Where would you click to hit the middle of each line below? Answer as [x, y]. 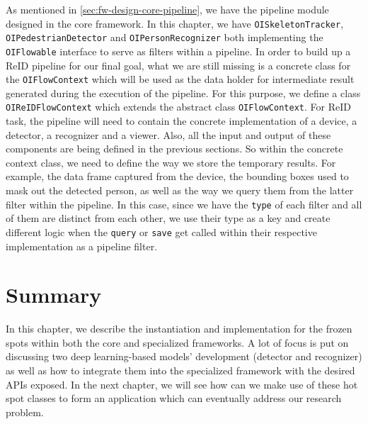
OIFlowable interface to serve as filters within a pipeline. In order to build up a [178, 51]
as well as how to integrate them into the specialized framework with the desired [180, 370]
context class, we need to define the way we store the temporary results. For [171, 162]
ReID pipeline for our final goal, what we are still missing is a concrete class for [178, 65]
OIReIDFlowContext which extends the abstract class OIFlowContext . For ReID [178, 107]
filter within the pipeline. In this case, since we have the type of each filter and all [184, 204]
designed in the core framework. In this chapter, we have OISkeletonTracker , [175, 23]
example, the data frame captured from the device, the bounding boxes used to [177, 176]
